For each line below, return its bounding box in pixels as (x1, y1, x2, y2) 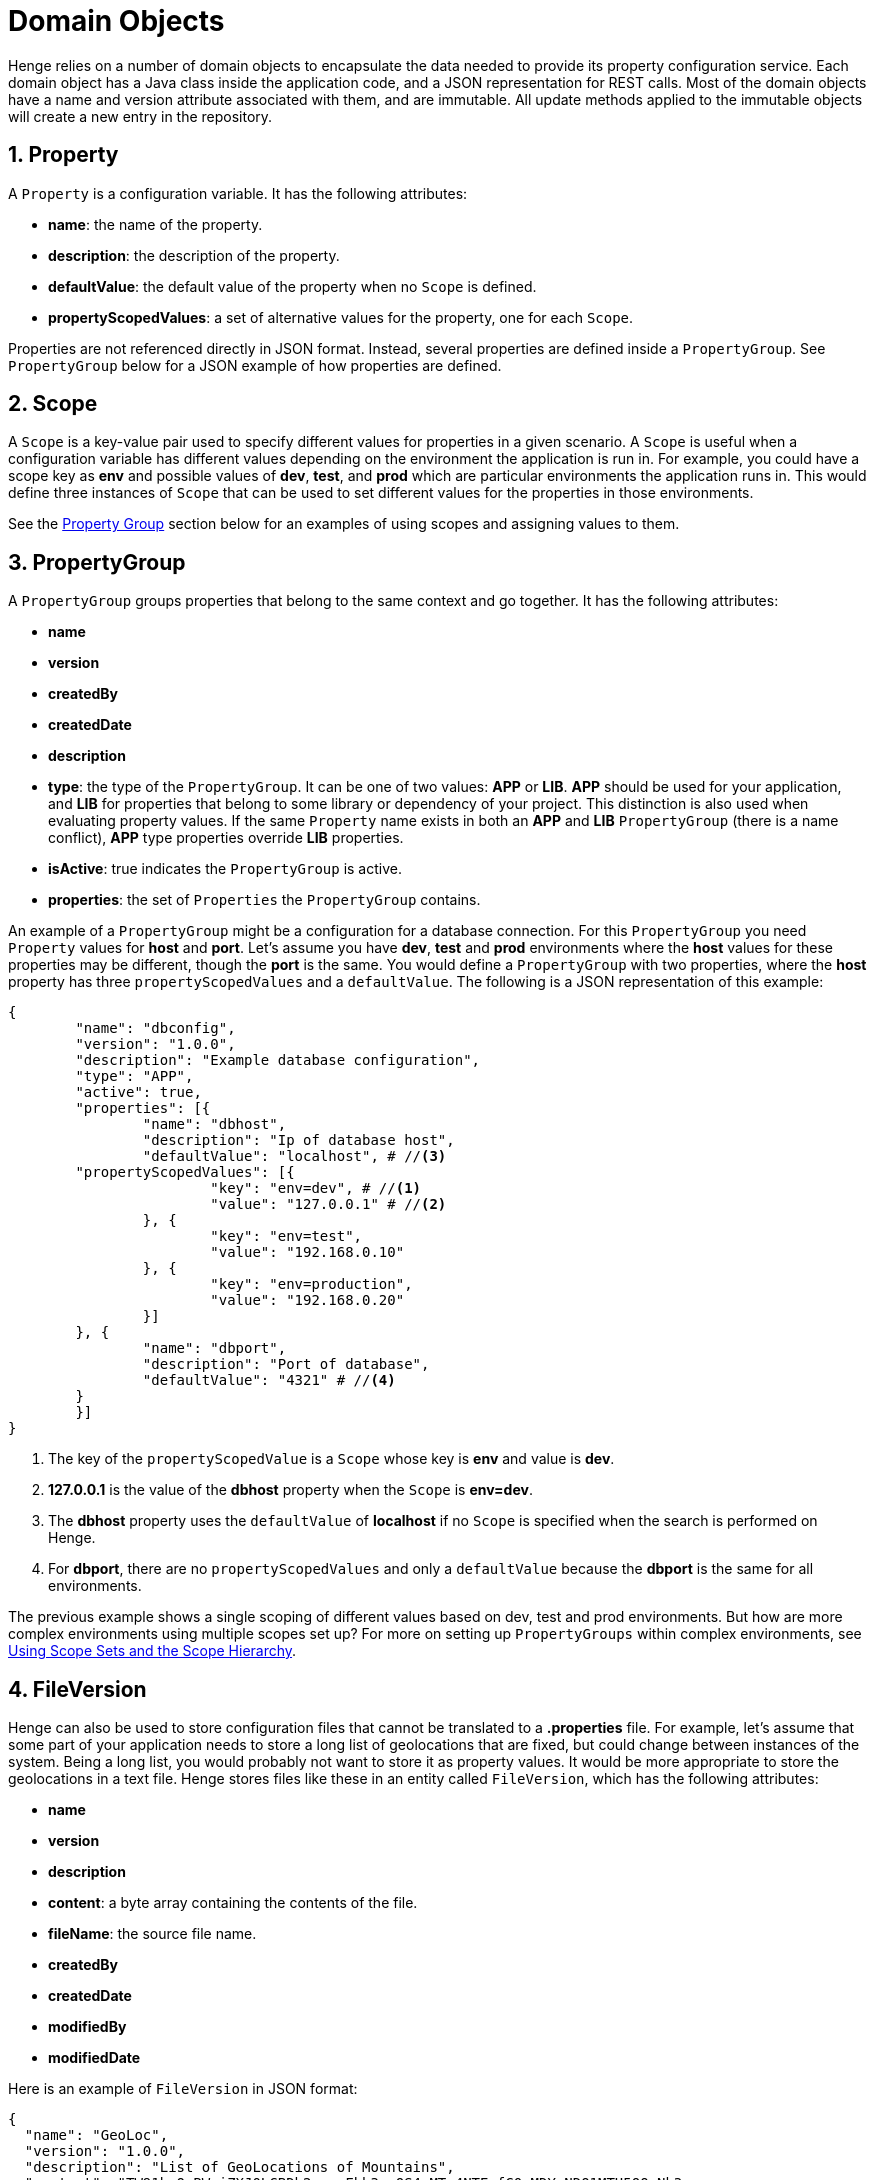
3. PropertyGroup (8, 549, 186, 575)
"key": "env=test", (210, 1228, 363, 1245)
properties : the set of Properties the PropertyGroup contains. (48, 891, 481, 909)
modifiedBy (48, 2018, 127, 2036)
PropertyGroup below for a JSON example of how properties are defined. (8, 356, 502, 374)
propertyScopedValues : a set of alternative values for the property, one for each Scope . (48, 308, 634, 326)
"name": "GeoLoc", (24, 2127, 169, 2144)
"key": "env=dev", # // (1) (210, 1180, 422, 1197)
